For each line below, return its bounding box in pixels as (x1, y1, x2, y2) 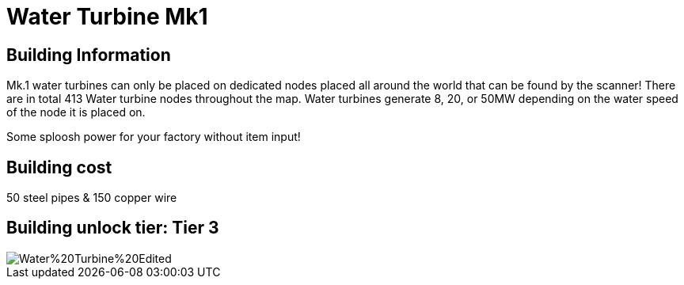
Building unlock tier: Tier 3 (6, 218, 219, 238)
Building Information (6, 44, 171, 65)
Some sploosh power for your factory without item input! (6, 130, 301, 144)
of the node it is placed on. (6, 105, 146, 120)
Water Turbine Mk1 (6, 3, 208, 30)
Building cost (6, 157, 112, 177)
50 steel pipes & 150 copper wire (6, 191, 177, 205)
